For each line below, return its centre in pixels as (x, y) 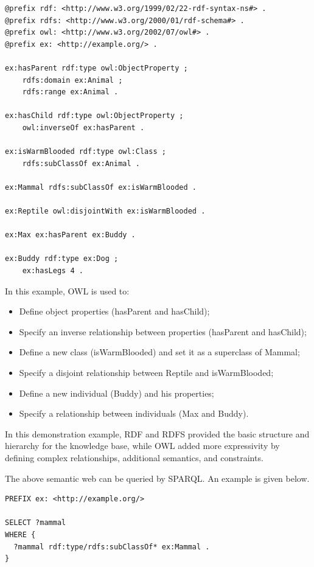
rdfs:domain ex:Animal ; (72, 80)
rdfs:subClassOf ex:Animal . (81, 163)
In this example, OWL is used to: (67, 290)
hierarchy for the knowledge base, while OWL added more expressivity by (142, 446)
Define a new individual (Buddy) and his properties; (117, 393)
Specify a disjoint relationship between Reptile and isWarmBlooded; (146, 373)
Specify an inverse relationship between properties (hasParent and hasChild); (163, 331)
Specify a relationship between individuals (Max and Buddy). (134, 413)
